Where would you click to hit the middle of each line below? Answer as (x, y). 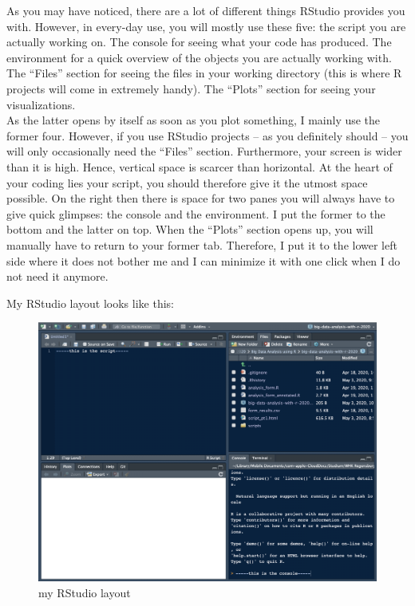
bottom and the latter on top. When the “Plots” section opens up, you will (190, 229)
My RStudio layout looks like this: (90, 303)
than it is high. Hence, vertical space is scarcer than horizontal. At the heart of (200, 166)
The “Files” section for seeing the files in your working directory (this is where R (204, 73)
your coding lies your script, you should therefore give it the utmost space (187, 182)
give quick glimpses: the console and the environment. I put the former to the (196, 213)
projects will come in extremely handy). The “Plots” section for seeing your (191, 88)
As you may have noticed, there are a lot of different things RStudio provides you (206, 10)
